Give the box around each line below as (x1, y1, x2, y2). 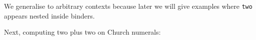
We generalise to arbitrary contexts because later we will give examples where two (4, 1, 253, 11)
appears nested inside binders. (4, 10, 95, 20)
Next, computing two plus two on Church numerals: (4, 27, 161, 37)
